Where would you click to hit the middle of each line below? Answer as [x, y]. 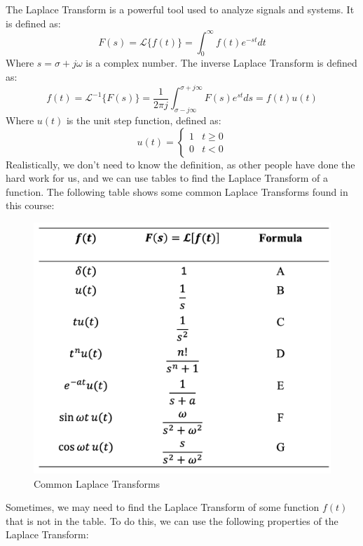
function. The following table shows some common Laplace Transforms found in [177, 191]
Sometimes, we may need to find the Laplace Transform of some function [163, 507]
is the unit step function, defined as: [144, 120]
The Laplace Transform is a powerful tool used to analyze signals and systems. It [180, 9]
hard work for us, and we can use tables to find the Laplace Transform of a [167, 178]
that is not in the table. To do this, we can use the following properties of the [172, 520]
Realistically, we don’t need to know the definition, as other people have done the [180, 164]
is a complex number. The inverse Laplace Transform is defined [221, 63]
